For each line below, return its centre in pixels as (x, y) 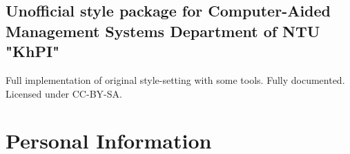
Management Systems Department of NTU (163, 31)
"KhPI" (33, 51)
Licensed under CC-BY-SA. (64, 93)
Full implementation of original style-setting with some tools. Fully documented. (175, 79)
